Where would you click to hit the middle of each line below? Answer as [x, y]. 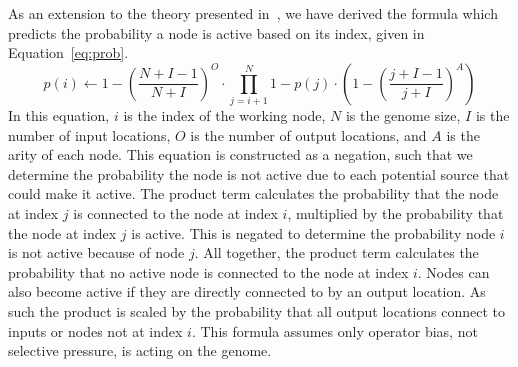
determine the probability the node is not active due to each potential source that [259, 173]
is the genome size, [403, 115]
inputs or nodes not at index [95, 330]
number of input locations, [89, 134]
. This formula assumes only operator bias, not [334, 330]
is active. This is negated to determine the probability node [313, 232]
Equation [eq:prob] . [68, 52]
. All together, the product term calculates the [336, 252]
